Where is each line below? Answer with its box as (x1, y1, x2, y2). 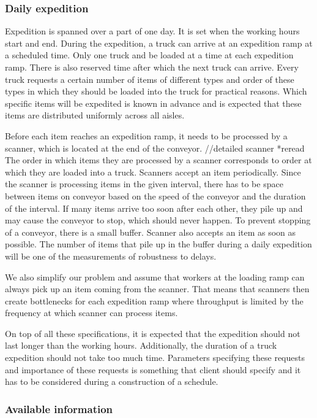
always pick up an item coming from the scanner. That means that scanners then (5, 282, 310, 295)
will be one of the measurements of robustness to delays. (5, 249, 217, 262)
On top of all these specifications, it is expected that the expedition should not (5, 327, 300, 339)
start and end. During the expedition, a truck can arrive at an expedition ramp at (5, 36, 313, 49)
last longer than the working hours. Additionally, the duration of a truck (5, 339, 277, 352)
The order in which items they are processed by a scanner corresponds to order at (5, 153, 312, 166)
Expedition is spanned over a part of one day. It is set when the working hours (5, 25, 300, 37)
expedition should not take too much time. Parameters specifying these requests (5, 351, 305, 364)
